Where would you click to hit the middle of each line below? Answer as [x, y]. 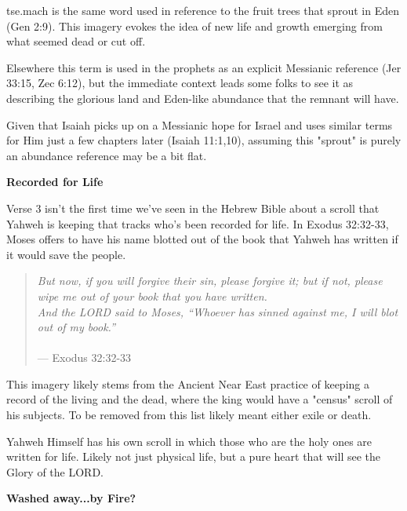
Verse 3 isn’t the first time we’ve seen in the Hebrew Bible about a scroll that [193, 208]
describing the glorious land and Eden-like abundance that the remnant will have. [203, 98]
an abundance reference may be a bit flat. [107, 155]
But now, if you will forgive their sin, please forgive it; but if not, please [210, 281]
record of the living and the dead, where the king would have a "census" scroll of [200, 399]
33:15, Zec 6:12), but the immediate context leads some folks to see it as [180, 83]
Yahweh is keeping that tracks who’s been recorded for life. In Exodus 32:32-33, [198, 223]
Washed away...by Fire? [71, 498]
